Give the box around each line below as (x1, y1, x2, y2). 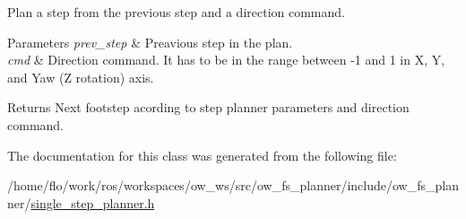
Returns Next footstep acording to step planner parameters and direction (7, 98, 410, 117)
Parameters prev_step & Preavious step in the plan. (7, 32, 293, 51)
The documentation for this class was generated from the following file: (7, 145, 397, 164)
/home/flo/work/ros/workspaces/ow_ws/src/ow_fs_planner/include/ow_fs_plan (7, 176, 459, 195)
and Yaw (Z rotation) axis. (7, 67, 154, 86)
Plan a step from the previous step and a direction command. (7, 3, 345, 21)
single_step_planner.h (30, 193, 155, 212)
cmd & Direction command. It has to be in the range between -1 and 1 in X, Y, (7, 50, 445, 69)
